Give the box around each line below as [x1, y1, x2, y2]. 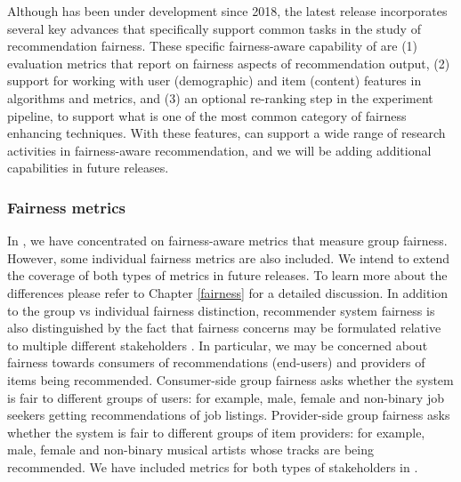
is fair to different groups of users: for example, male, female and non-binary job [7, 388, 444, 406]
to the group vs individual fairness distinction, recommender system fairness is [7, 301, 435, 319]
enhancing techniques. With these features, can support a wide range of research [7, 124, 446, 142]
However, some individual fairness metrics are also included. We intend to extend [7, 248, 450, 267]
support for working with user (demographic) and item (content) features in [7, 71, 422, 90]
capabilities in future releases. [7, 158, 169, 177]
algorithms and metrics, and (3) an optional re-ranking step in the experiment [7, 88, 433, 107]
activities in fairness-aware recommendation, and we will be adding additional [7, 141, 432, 159]
